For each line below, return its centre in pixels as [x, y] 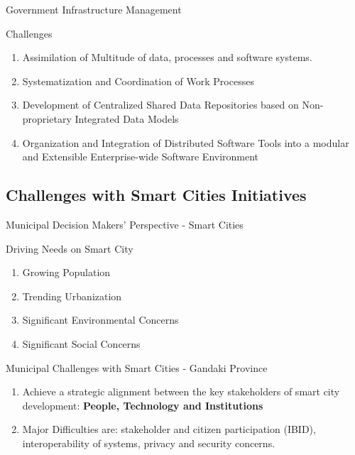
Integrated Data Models [127, 118]
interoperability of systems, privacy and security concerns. [149, 443]
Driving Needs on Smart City [70, 248]
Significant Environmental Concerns [100, 320]
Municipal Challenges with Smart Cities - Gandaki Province [137, 367]
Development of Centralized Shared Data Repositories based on [160, 105]
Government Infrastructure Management [94, 9]
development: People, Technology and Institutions [143, 405]
